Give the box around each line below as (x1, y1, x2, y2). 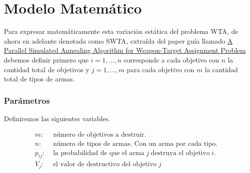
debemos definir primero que (4, 54, 89, 64)
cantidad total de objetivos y (4, 64, 89, 74)
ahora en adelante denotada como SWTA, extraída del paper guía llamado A (4, 35, 233, 46)
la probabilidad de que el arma (53, 149, 145, 157)
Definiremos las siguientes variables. (4, 113, 110, 123)
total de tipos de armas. (4, 74, 75, 84)
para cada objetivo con (127, 64, 195, 74)
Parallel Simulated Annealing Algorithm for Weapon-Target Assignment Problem (4, 45, 246, 55)
